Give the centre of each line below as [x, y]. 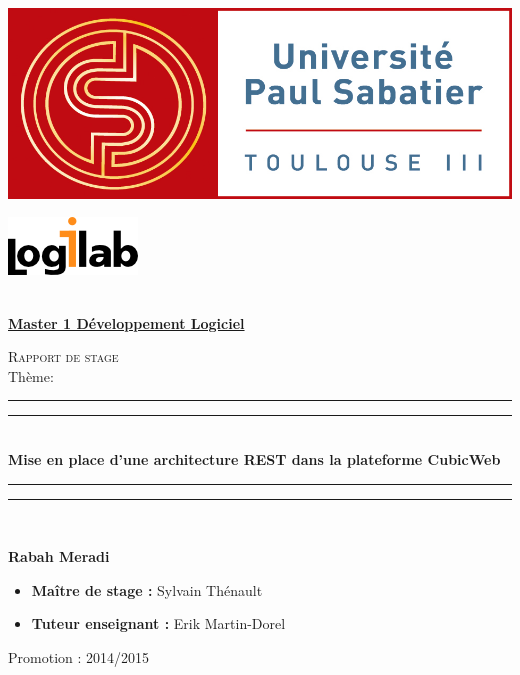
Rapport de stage [63, 356]
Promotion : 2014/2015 [79, 656]
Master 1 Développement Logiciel [126, 322]
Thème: [31, 375]
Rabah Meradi [59, 556]
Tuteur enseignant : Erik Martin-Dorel [158, 623]
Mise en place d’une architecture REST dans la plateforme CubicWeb [254, 459]
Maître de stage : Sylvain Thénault [147, 589]
